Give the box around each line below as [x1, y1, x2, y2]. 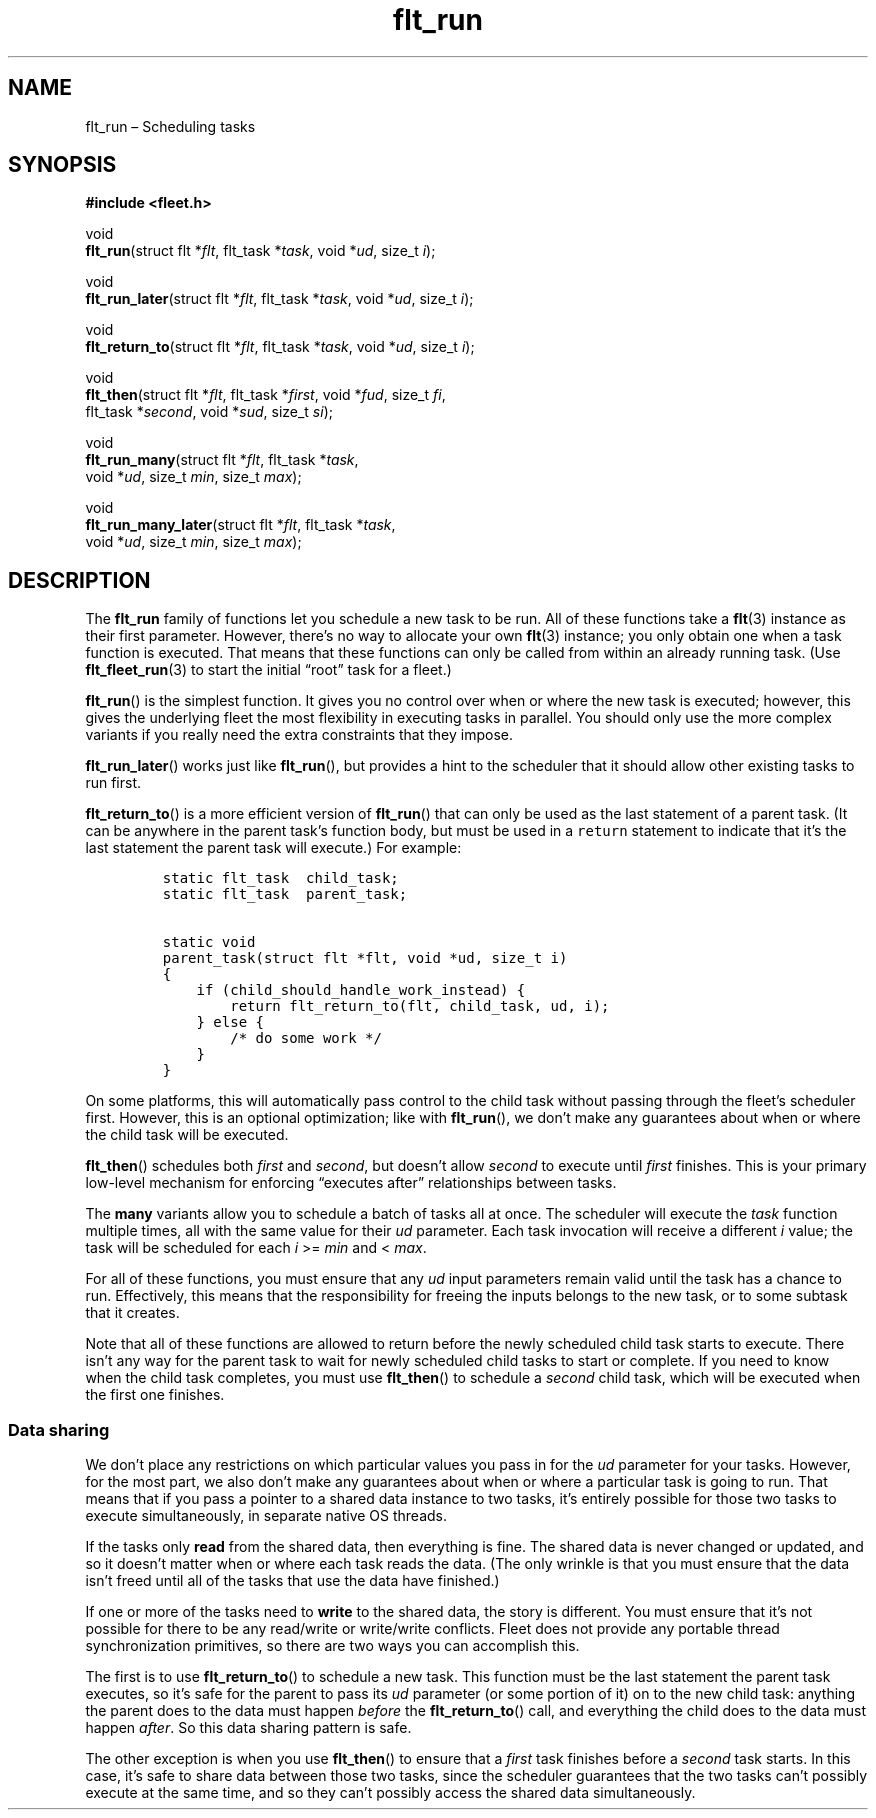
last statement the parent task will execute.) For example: [85, 839, 462, 857]
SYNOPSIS [8, 152, 117, 178]
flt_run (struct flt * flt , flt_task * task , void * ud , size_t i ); [85, 242, 436, 260]
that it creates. [85, 1304, 180, 1322]
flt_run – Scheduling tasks [85, 117, 256, 135]
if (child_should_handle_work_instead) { [196, 982, 526, 999]
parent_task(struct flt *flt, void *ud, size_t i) [162, 950, 568, 967]
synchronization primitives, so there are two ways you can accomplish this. [85, 1637, 580, 1655]
